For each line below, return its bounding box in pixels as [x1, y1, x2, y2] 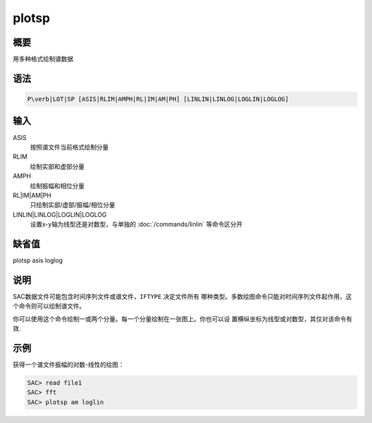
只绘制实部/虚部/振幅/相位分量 [30, 200, 116, 209]
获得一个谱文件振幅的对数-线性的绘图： [12, 360, 125, 369]
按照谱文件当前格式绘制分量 [30, 143, 109, 151]
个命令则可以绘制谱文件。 [12, 302, 85, 310]
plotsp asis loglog [12, 256, 63, 265]
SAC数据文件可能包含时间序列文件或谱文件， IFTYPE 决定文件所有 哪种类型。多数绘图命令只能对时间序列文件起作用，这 [12, 292, 352, 300]
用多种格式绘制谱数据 [12, 55, 74, 63]
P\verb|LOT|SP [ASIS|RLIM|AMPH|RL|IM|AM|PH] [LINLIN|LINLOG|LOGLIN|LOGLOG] [27, 95, 289, 103]
